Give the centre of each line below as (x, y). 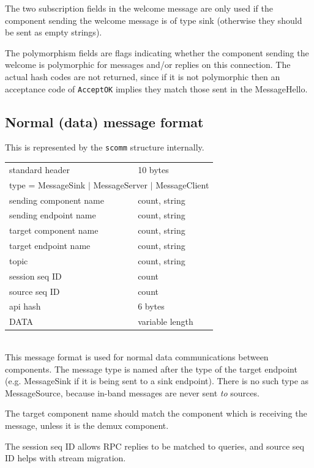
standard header (39, 169)
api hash (25, 306)
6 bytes (151, 306)
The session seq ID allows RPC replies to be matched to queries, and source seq (155, 446)
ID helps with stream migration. (65, 458)
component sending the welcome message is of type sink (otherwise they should (154, 20)
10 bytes (153, 169)
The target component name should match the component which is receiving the (156, 413)
